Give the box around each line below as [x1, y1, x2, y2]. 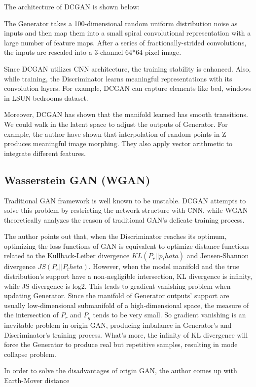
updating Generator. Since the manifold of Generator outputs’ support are [4, 290, 229, 301]
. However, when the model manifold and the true [88, 261, 240, 271]
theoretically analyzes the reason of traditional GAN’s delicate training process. [4, 214, 245, 225]
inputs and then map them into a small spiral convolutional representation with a [4, 28, 251, 38]
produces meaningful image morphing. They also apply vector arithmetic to [4, 138, 233, 149]
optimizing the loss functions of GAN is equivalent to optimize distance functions [4, 240, 250, 251]
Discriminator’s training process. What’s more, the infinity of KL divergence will [4, 329, 248, 340]
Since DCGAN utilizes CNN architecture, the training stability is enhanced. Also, [4, 63, 251, 74]
